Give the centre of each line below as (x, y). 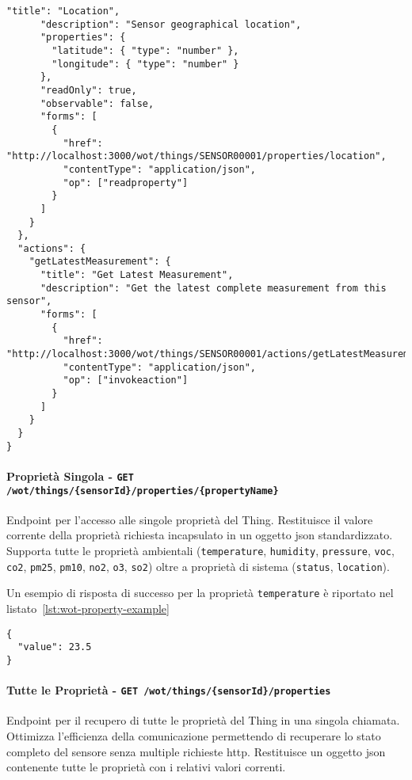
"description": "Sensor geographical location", (171, 24)
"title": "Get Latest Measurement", (137, 275)
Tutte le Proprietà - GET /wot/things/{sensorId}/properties (169, 690)
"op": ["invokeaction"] (126, 380)
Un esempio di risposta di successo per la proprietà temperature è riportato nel (200, 593)
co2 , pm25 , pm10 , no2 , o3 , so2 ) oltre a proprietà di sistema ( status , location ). (198, 566)
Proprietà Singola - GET (70, 476)
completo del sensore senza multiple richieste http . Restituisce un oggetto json (196, 751)
